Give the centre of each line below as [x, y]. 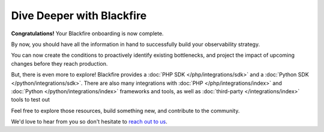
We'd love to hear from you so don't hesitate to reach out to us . [89, 122]
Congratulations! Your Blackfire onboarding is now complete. [88, 33]
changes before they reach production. [59, 63]
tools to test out [31, 100]
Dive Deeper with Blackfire [79, 16]
